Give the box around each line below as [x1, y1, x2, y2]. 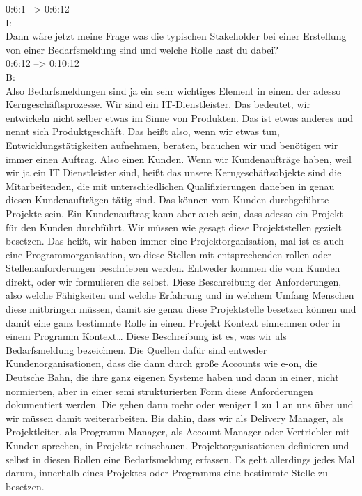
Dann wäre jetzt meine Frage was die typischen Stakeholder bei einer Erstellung [6, 29, 347, 43]
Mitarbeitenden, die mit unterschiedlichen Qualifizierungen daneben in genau [6, 178, 335, 193]
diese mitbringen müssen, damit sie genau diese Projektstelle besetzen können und [6, 302, 356, 316]
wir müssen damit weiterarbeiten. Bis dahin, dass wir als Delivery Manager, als [6, 410, 344, 425]
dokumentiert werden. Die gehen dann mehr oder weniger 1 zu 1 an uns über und [6, 397, 354, 412]
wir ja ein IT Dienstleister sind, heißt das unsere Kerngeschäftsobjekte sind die [6, 165, 342, 180]
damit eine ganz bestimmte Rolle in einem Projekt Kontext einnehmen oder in [6, 315, 340, 330]
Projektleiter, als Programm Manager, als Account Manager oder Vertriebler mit [6, 424, 350, 439]
